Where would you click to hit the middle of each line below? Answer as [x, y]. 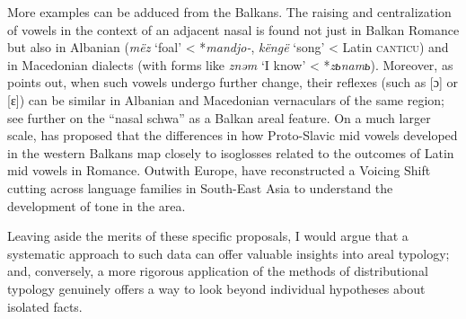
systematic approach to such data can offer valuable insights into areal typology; [229, 253]
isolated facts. [45, 306]
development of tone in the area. [97, 205]
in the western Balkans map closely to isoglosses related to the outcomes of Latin [231, 152]
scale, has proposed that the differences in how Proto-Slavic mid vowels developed [233, 135]
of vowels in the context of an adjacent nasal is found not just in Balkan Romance [233, 29]
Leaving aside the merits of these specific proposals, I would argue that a [208, 236]
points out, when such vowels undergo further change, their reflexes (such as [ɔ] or [233, 82]
